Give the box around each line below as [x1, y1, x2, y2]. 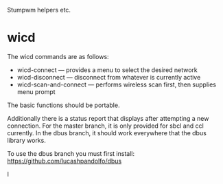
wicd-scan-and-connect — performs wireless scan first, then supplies [16, 80, 216, 89]
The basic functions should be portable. [7, 101, 120, 109]
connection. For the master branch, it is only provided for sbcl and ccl [7, 122, 204, 130]
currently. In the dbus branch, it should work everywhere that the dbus [7, 128, 207, 137]
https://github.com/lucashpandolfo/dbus [7, 157, 122, 165]
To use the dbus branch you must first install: [7, 149, 135, 157]
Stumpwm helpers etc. [7, 6, 71, 14]
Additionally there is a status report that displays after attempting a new [7, 114, 209, 122]
